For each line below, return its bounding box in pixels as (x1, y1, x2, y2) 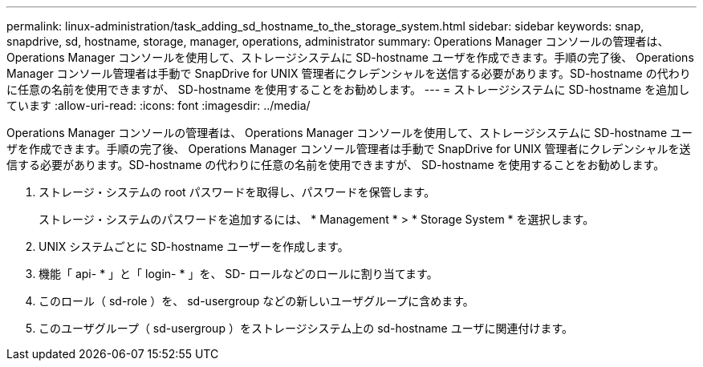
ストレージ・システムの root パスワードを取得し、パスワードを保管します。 (39, 185, 436, 199)
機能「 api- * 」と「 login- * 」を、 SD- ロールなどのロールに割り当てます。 (39, 267, 438, 280)
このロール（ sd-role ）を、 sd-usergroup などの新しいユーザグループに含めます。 (39, 294, 474, 308)
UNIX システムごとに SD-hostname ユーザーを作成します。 (39, 240, 349, 253)
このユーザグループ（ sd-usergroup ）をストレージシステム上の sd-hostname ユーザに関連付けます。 (39, 321, 573, 335)
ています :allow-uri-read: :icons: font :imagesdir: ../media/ (6, 99, 311, 112)
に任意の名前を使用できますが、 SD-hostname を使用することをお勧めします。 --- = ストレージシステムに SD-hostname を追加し (6, 83, 690, 96)
